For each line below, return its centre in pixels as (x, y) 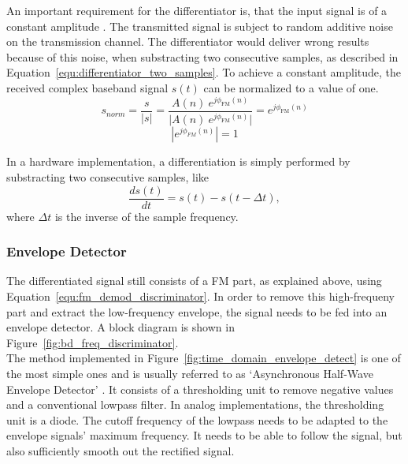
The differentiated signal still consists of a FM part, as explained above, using (194, 281)
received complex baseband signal (87, 87)
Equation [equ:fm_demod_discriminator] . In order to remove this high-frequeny (201, 296)
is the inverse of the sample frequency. (147, 216)
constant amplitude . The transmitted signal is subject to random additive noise (200, 26)
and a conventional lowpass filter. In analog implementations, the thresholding (195, 404)
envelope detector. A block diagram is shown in (121, 327)
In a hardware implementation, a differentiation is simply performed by (178, 161)
